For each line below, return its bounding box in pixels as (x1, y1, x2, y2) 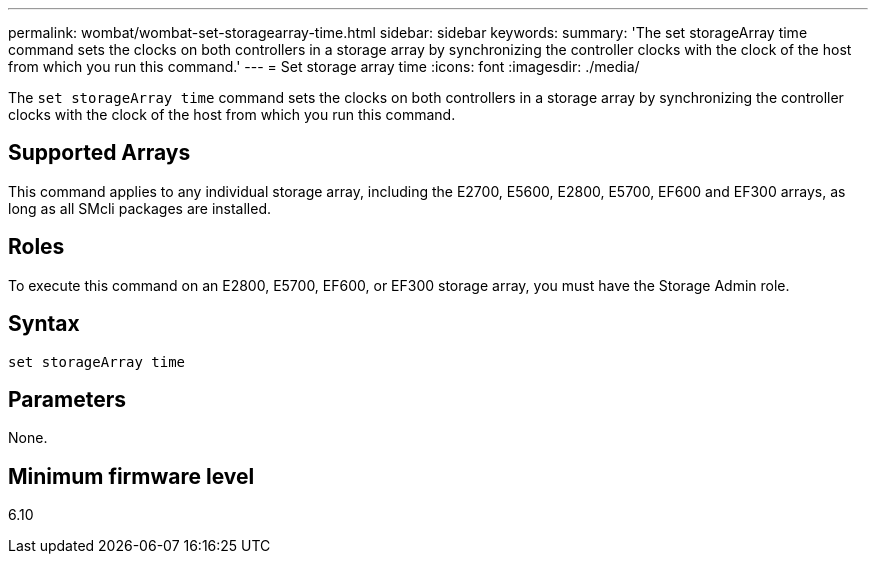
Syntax (8, 311, 80, 337)
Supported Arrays (8, 140, 191, 166)
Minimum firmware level (8, 463, 255, 489)
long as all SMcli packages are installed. (8, 199, 271, 217)
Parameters (8, 386, 126, 412)
